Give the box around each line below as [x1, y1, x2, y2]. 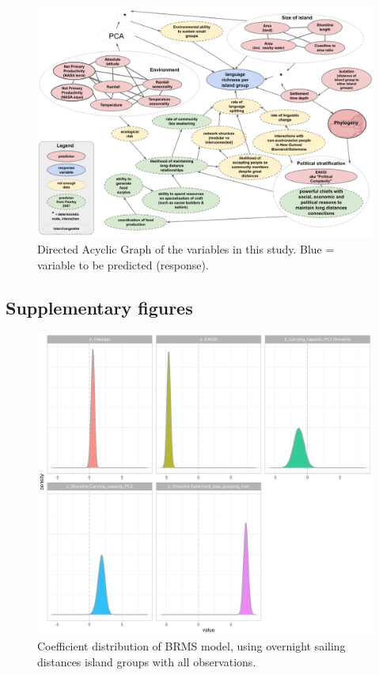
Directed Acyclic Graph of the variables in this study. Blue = [37, 240, 335, 257]
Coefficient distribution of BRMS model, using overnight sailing [37, 638, 346, 654]
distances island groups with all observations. [37, 653, 256, 669]
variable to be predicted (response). [37, 256, 209, 273]
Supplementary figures [6, 295, 193, 319]
